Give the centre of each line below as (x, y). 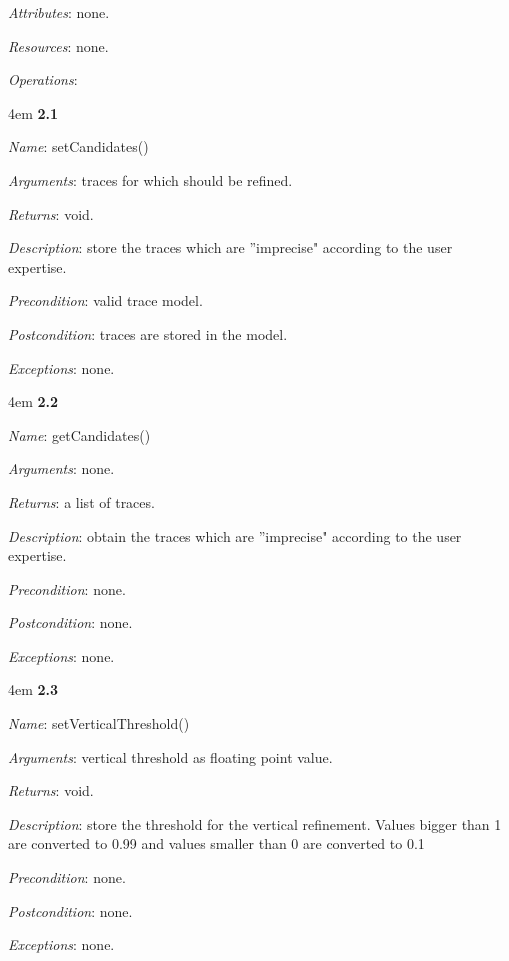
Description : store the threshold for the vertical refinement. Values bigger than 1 (255, 823)
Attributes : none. (59, 12)
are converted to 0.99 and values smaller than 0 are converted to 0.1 (216, 843)
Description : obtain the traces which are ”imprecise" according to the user (235, 535)
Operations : (43, 79)
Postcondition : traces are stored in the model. (148, 333)
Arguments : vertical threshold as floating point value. (170, 756)
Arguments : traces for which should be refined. (150, 179)
